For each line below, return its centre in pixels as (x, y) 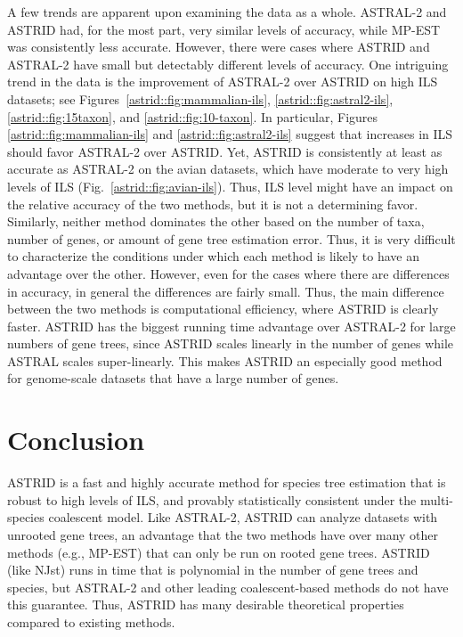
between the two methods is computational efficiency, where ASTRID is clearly (223, 309)
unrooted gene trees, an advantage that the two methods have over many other (223, 534)
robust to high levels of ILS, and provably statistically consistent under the (212, 499)
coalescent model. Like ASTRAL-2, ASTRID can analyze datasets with (243, 517)
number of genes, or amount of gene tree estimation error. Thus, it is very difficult (231, 238)
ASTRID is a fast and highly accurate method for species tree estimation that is (227, 482)
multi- (436, 499)
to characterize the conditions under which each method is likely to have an (214, 256)
